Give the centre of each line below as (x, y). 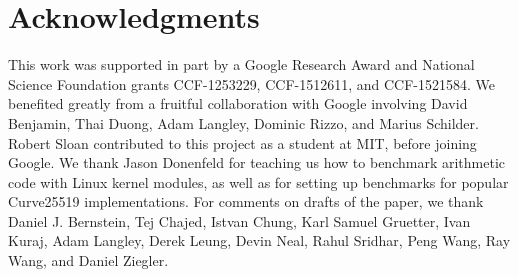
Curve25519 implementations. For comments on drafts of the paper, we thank (246, 201)
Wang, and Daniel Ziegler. (88, 260)
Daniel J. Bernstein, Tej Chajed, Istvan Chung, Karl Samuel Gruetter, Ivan (239, 220)
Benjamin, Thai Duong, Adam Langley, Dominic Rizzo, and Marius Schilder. (243, 122)
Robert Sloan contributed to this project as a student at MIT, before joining (242, 142)
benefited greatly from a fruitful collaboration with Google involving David (238, 103)
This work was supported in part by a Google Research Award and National (241, 64)
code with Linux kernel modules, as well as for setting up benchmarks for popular (258, 181)
